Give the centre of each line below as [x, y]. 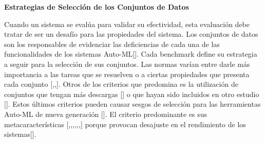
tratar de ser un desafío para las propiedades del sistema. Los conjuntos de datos [131, 34]
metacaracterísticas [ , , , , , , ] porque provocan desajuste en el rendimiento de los [125, 124]
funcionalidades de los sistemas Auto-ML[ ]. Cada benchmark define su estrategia [131, 54]
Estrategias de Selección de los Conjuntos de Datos [97, 7]
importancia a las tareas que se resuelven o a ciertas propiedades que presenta [127, 74]
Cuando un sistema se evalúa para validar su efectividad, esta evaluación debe [127, 24]
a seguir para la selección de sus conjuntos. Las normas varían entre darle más [127, 64]
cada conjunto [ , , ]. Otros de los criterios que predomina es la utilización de [121, 84]
